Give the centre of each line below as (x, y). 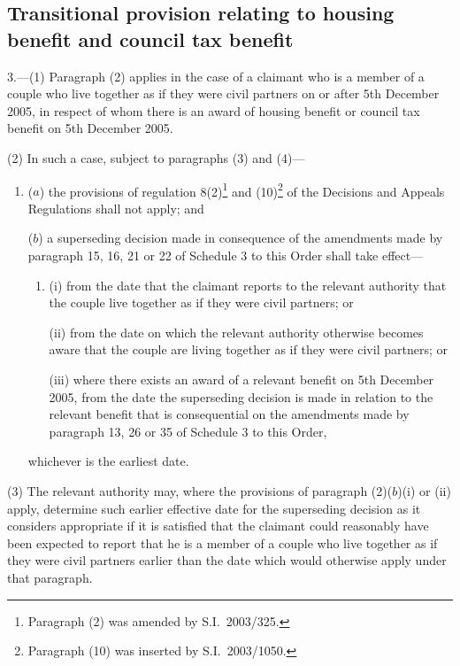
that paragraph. (50, 577)
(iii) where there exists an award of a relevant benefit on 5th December (241, 379)
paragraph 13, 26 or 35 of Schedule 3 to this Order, (188, 431)
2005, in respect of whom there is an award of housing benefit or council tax (214, 110)
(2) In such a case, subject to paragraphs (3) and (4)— (156, 157)
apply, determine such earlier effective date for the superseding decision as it (214, 508)
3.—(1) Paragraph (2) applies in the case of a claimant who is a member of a (216, 76)
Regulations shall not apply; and (116, 208)
